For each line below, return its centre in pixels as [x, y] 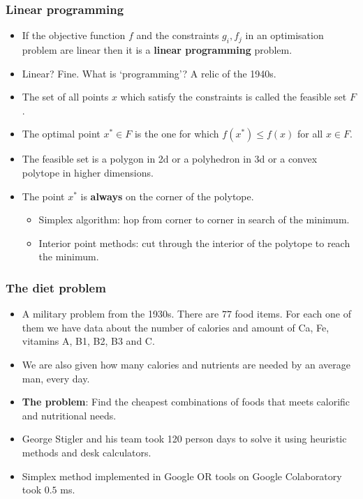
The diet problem [56, 287]
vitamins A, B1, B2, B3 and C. [88, 341]
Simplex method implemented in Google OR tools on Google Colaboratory [182, 476]
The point [43, 196]
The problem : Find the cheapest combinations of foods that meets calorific [186, 402]
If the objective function [74, 35]
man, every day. [56, 378]
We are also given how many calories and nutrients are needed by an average [186, 364]
